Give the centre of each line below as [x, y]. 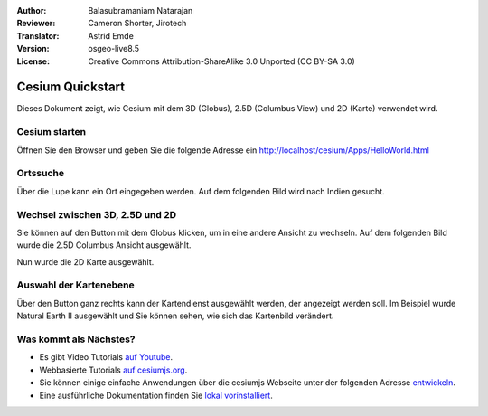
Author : [32, 10]
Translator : [38, 35]
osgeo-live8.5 [114, 49]
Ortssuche [41, 174]
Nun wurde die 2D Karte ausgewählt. [85, 261]
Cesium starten [51, 132]
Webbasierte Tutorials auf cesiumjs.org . [113, 370]
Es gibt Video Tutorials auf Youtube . [106, 357]
